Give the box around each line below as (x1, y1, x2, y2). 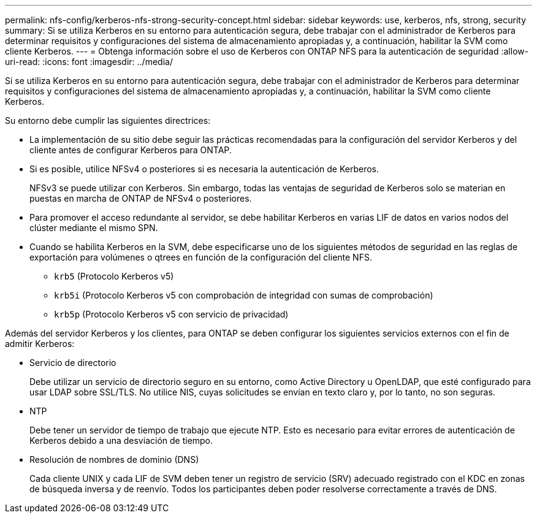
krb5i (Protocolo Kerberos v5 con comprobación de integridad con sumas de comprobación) (54, 290, 433, 300)
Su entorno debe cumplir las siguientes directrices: (5, 115, 211, 126)
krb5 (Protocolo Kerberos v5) (54, 271, 174, 281)
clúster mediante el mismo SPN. (29, 223, 158, 233)
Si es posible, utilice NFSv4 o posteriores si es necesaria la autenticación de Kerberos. (29, 164, 379, 174)
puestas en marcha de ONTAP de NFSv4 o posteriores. (29, 193, 252, 204)
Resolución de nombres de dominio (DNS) (29, 454, 199, 465)
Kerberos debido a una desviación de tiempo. (29, 435, 213, 446)
